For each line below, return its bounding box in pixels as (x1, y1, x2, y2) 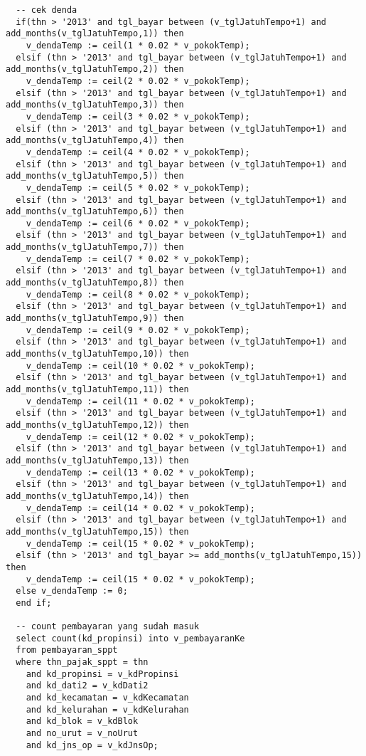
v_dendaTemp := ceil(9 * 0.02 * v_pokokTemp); (26, 325, 250, 335)
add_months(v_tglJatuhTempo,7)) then (6, 242, 184, 253)
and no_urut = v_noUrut (26, 728, 139, 739)
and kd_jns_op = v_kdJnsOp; (26, 740, 158, 750)
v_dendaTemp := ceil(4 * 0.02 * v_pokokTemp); (26, 147, 250, 157)
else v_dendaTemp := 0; (16, 586, 128, 597)
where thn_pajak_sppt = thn (16, 657, 149, 668)
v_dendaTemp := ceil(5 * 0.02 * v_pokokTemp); (26, 182, 250, 193)
